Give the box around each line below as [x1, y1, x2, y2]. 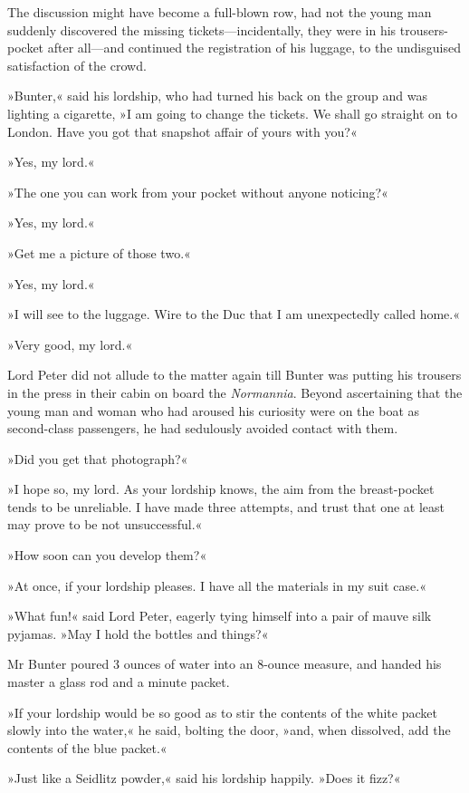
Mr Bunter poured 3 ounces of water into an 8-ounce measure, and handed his [7, 654, 442, 673]
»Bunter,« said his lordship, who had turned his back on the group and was [7, 86, 427, 105]
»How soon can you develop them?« [7, 546, 207, 565]
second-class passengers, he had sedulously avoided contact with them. [7, 419, 398, 438]
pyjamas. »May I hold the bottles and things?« [7, 624, 269, 643]
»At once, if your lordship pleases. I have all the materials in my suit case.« [7, 575, 426, 595]
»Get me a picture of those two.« [7, 243, 191, 262]
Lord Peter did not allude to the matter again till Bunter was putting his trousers [7, 365, 462, 384]
